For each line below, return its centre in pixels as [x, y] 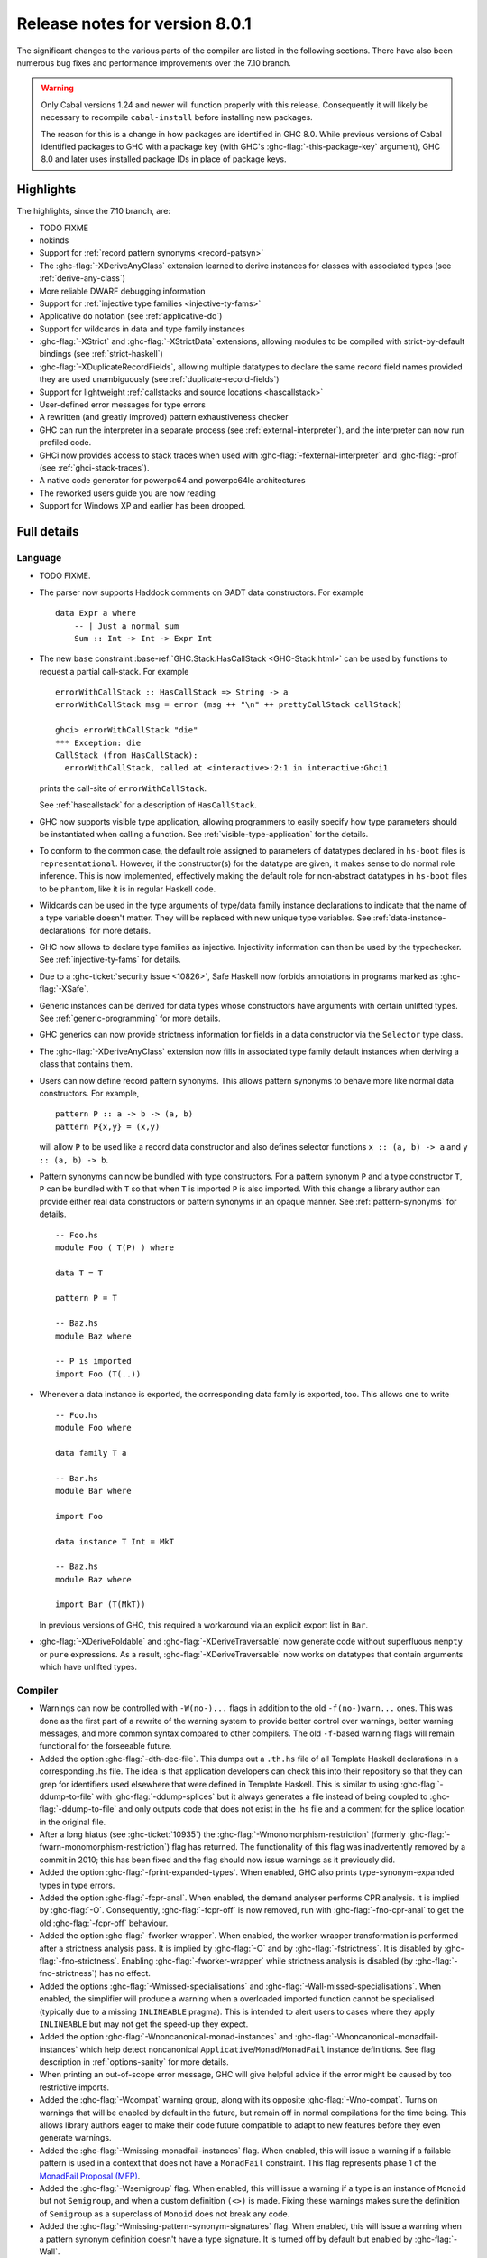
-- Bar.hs [77, 1478]
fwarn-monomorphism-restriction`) [105, 1847]
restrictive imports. [74, 2087]
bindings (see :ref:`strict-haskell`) [101, 354]
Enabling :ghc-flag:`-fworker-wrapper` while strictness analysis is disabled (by [267, 1961]
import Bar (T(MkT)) [101, 1605]
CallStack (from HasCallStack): [127, 756]
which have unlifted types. [88, 1667]
